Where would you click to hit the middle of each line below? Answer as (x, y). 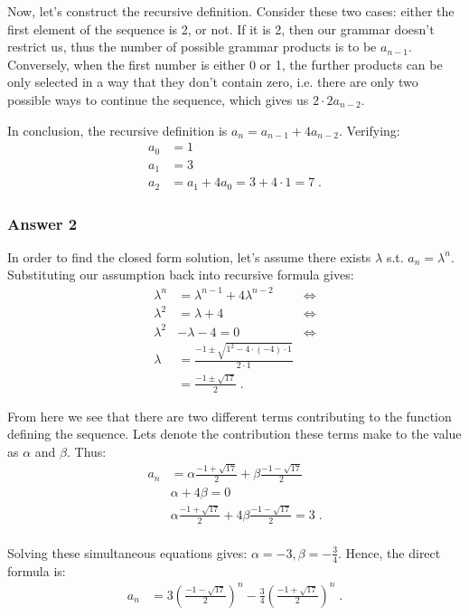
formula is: (37, 570)
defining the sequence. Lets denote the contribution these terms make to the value (234, 434)
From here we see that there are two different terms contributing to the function (230, 416)
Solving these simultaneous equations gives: (127, 552)
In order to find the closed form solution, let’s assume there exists (189, 256)
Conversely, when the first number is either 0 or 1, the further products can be (225, 64)
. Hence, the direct (389, 552)
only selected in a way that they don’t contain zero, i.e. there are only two (213, 82)
